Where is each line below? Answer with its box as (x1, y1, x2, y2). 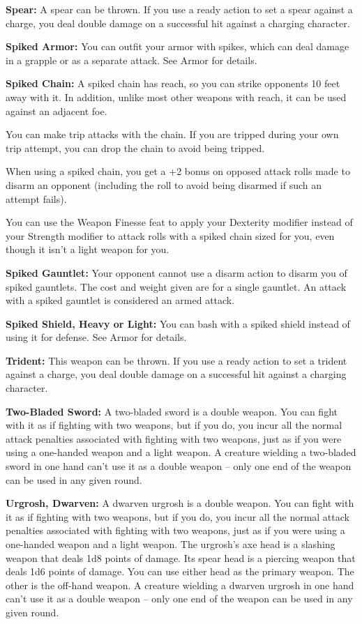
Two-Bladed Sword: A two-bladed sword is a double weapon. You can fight (6, 404, 338, 418)
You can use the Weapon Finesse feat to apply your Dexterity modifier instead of (6, 215, 353, 229)
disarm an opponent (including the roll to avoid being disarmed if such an (6, 177, 322, 192)
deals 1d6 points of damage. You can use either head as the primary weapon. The (6, 564, 354, 579)
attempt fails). (6, 191, 67, 206)
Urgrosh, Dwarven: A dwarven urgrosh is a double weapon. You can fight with (6, 496, 354, 510)
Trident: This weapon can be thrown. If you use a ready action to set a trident (6, 353, 347, 367)
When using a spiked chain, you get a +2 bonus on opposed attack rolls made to (6, 164, 350, 178)
